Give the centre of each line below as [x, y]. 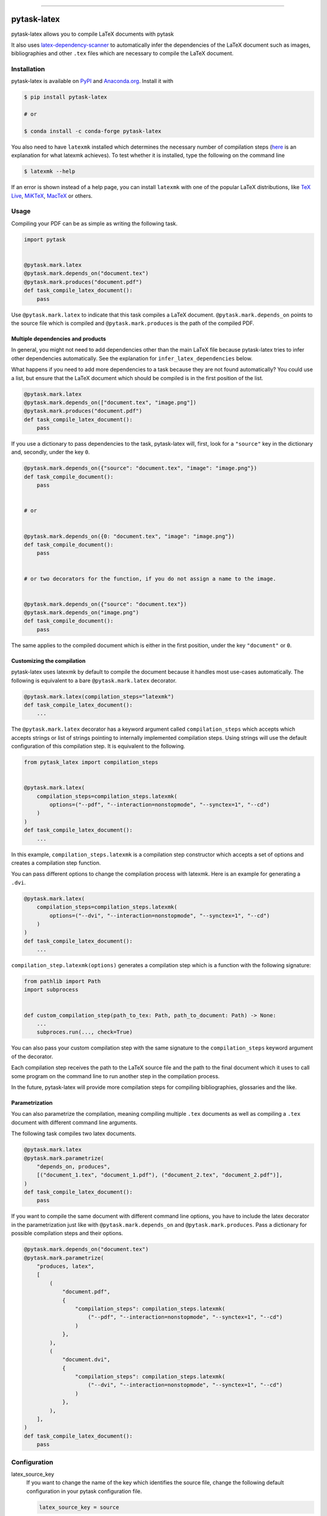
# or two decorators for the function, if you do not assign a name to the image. [150, 579]
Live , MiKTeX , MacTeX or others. [52, 196]
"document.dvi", [86, 1360]
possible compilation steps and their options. [67, 1233]
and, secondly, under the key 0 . [51, 452]
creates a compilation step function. [56, 863]
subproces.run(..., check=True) [85, 1032]
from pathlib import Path [62, 981]
